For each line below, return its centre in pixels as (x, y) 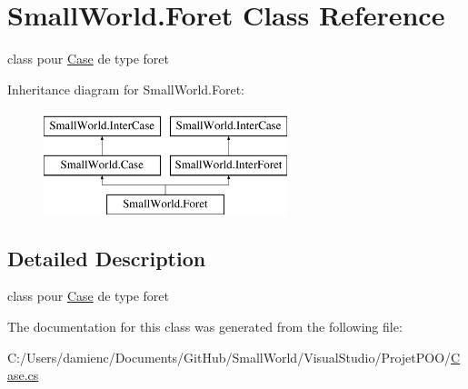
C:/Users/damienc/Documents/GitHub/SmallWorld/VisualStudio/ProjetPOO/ (229, 357)
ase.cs (23, 375)
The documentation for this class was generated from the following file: (205, 327)
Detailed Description (107, 258)
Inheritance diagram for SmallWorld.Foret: (126, 89)
